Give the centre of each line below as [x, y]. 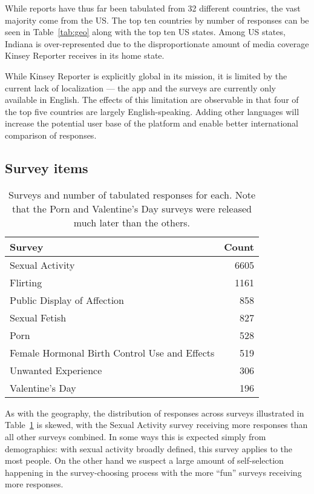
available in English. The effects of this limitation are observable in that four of [152, 100]
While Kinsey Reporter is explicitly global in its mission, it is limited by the [146, 75]
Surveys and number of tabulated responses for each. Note [132, 194]
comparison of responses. [51, 135]
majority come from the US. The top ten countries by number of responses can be [157, 20]
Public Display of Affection [67, 300]
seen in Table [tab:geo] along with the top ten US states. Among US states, [145, 32]
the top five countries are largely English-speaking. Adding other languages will [152, 111]
